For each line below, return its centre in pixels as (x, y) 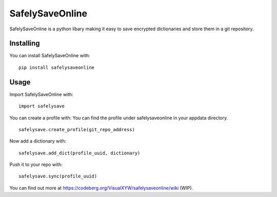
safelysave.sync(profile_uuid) (58, 176)
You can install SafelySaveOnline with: (50, 56)
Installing (25, 43)
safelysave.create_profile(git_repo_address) (77, 129)
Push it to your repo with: (36, 165)
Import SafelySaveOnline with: (42, 94)
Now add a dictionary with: (38, 141)
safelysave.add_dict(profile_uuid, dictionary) (80, 153)
